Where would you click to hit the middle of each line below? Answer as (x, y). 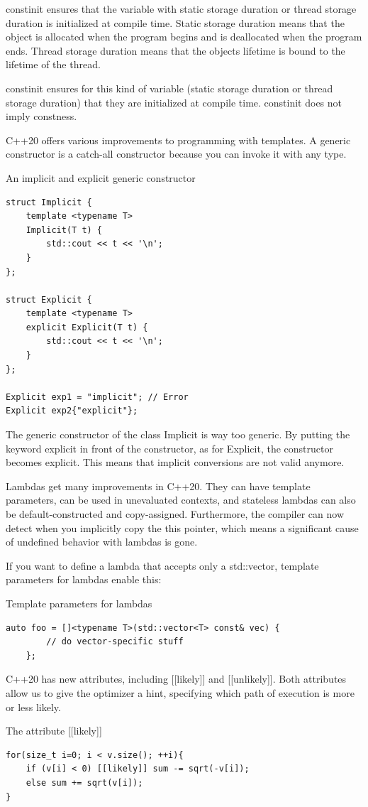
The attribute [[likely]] (54, 731)
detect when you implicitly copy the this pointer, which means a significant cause (182, 527)
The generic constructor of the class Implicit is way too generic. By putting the (178, 434)
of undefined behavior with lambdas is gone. (102, 542)
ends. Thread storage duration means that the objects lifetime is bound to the (175, 50)
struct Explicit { (49, 299)
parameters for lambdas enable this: (84, 579)
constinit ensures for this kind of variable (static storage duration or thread (169, 88)
